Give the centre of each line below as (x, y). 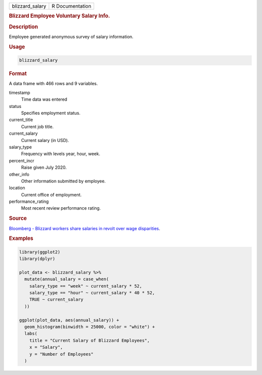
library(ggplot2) (40, 252)
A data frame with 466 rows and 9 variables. (53, 84)
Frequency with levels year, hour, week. (61, 154)
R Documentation (72, 6)
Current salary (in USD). (45, 140)
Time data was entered (44, 99)
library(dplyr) (37, 259)
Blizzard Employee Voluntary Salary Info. (59, 16)
